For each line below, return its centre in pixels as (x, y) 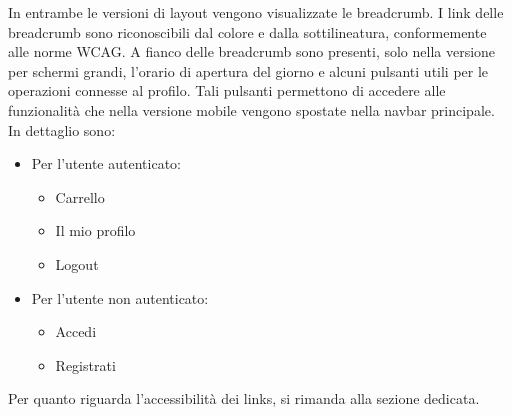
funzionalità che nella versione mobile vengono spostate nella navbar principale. (251, 109)
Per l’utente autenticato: (106, 163)
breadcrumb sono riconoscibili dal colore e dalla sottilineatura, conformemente (247, 31)
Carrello (80, 196)
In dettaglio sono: (62, 129)
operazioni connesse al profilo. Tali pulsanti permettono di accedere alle (227, 90)
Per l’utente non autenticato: (120, 297)
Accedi (76, 331)
